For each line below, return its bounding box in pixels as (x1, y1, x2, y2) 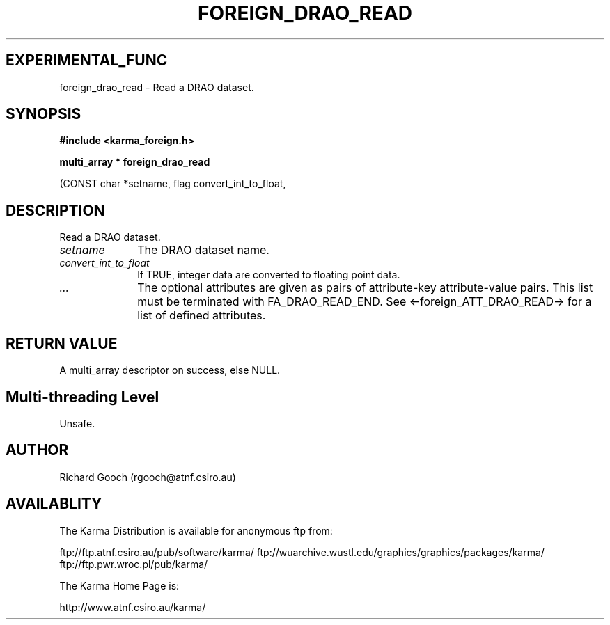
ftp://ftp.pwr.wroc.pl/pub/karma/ (59, 557, 208, 570)
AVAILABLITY (6, 495, 102, 513)
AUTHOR (6, 441, 69, 459)
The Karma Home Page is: (59, 579, 180, 592)
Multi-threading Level (6, 388, 159, 406)
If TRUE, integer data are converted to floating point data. (137, 269, 400, 281)
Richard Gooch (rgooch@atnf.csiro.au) (59, 470, 236, 483)
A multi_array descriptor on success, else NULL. (59, 364, 281, 377)
